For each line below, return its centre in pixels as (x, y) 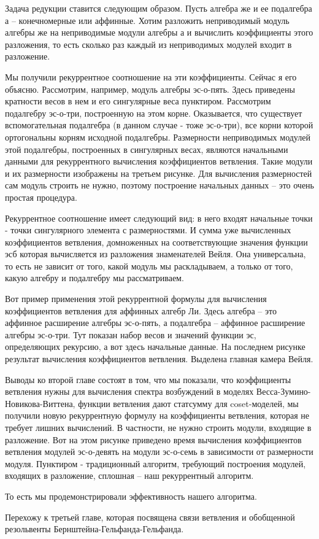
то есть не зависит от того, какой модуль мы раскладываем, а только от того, (149, 266)
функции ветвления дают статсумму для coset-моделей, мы (188, 403)
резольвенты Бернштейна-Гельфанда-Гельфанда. (94, 529)
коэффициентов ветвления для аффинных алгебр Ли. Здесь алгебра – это (141, 310)
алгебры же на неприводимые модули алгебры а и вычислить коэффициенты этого (159, 32)
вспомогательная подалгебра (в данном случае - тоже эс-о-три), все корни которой (159, 125)
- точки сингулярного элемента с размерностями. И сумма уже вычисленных (148, 230)
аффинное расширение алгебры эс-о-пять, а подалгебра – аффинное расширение (155, 323)
